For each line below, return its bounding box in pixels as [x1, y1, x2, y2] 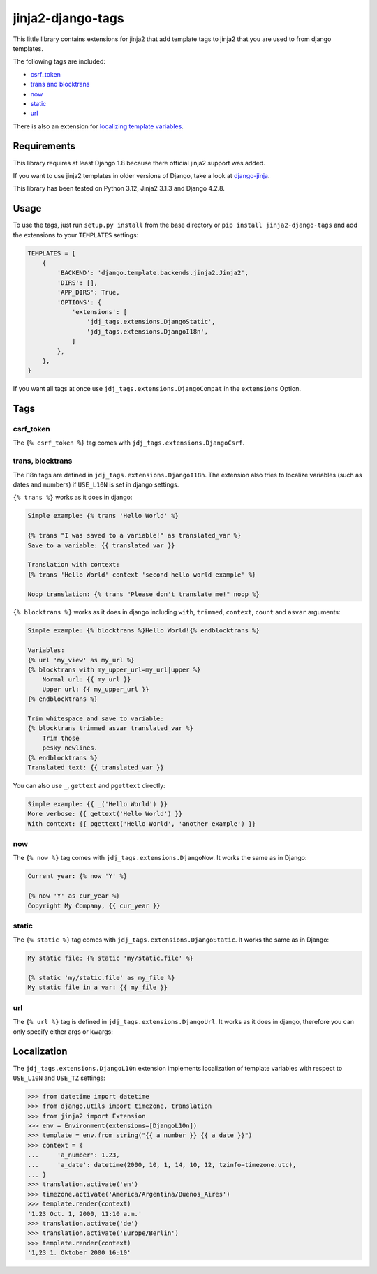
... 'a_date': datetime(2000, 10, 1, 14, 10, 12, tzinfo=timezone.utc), [27, 1161, 297, 1169]
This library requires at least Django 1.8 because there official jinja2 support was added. [13, 158, 265, 167]
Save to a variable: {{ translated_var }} [27, 541, 175, 549]
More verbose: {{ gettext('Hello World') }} [27, 810, 183, 818]
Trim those [42, 734, 80, 742]
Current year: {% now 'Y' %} [27, 873, 128, 880]
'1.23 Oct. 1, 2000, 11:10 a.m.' [27, 1210, 142, 1217]
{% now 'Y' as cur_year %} [27, 892, 120, 900]
